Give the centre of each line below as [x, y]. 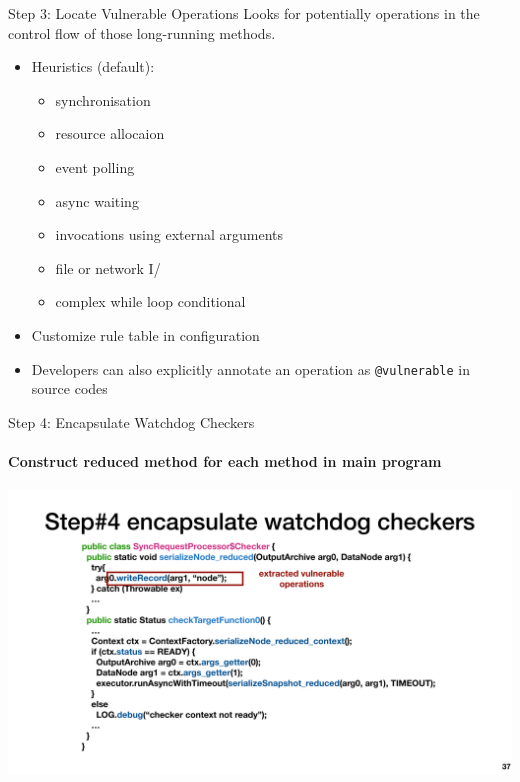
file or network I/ [108, 267]
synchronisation [103, 99]
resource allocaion [110, 133]
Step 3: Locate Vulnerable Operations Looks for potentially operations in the [244, 13]
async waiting [97, 200]
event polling [95, 166]
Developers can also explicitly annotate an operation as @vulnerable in [251, 368]
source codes [69, 388]
